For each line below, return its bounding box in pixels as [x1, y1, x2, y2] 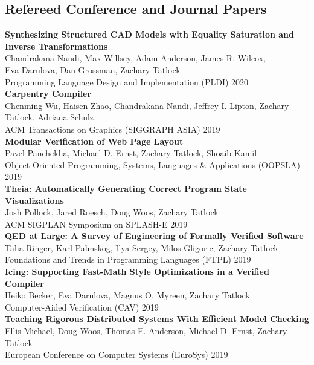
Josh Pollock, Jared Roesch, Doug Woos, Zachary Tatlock [5, 206, 219, 219]
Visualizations [5, 194, 64, 206]
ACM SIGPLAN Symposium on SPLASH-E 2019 [5, 217, 188, 230]
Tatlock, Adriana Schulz [5, 111, 94, 123]
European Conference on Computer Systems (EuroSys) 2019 [5, 348, 228, 361]
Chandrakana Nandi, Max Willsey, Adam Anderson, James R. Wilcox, [5, 51, 266, 64]
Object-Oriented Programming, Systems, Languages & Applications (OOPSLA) [5, 158, 300, 171]
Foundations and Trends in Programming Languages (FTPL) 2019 [5, 253, 251, 266]
